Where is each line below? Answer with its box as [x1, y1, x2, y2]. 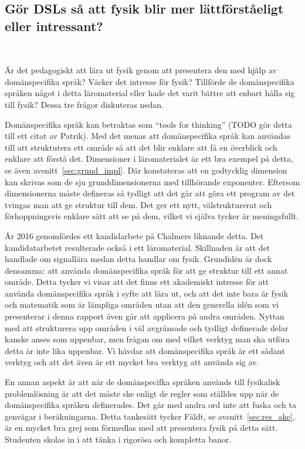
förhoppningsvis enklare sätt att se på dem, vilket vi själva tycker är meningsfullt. [5, 210, 299, 222]
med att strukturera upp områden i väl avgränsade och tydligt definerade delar [5, 321, 289, 334]
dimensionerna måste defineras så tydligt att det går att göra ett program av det [5, 187, 295, 199]
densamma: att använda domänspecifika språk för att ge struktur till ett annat [5, 264, 288, 276]
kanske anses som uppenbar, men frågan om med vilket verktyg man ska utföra [5, 333, 290, 345]
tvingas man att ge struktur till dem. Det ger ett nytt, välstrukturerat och [5, 198, 272, 210]
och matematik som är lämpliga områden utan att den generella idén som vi [5, 298, 279, 311]
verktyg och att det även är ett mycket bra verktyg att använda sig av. [5, 356, 259, 368]
